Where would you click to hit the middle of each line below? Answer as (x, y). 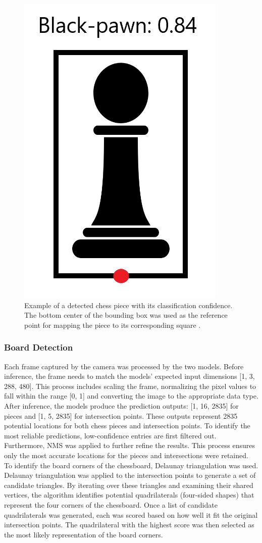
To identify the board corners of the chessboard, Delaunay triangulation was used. (131, 465)
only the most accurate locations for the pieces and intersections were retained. (126, 455)
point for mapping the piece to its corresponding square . (113, 325)
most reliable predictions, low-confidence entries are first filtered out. (110, 435)
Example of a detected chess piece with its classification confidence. (128, 305)
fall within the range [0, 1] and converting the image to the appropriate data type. (131, 396)
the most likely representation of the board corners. (84, 534)
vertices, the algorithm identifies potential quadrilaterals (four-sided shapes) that (129, 495)
